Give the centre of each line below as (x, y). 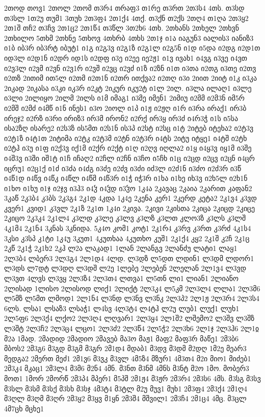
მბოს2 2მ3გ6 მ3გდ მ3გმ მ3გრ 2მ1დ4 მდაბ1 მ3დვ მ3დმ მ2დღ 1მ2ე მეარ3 (125, 348)
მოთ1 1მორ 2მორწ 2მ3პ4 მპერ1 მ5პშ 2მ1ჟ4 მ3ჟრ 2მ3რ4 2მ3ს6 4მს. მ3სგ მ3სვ (132, 378)
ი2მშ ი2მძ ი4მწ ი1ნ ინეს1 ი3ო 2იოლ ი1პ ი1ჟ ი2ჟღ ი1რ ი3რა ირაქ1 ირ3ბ (125, 108)
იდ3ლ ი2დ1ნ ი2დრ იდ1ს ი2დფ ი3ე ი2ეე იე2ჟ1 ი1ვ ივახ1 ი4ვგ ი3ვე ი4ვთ (126, 57)
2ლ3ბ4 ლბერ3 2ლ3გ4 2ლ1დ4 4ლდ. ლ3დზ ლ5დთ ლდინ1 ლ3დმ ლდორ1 (129, 258)
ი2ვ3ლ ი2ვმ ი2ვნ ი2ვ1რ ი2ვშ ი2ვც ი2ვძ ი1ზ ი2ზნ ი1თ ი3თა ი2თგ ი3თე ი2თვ (130, 68)
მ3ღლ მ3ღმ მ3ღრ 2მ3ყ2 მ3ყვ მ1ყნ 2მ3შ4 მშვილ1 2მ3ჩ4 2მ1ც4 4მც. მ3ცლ (125, 398)
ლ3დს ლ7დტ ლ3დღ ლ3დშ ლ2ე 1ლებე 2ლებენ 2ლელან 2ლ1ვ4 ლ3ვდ (125, 268)
